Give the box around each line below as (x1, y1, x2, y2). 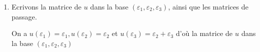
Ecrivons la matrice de (11, 1, 82, 11)
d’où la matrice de (176, 28, 233, 38)
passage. (11, 11, 37, 21)
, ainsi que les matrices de (168, 1, 249, 11)
